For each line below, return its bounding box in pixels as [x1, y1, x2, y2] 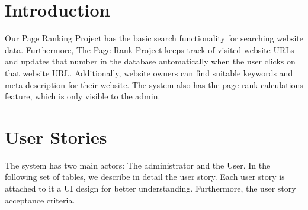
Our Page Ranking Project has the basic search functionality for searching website [5, 32, 303, 44]
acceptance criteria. [5, 193, 75, 206]
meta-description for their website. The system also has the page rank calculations [5, 78, 303, 91]
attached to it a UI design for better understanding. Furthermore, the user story [5, 182, 296, 194]
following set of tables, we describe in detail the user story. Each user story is [5, 170, 285, 183]
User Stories [5, 124, 107, 148]
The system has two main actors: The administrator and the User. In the [5, 159, 271, 171]
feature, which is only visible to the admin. [5, 90, 161, 102]
